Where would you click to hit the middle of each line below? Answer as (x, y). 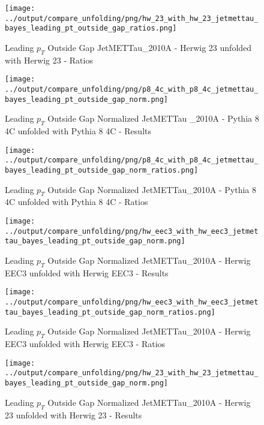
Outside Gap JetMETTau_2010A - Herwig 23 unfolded (150, 47)
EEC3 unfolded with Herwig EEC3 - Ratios (85, 344)
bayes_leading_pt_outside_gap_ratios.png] (91, 28)
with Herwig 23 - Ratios (49, 60)
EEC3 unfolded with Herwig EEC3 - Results (87, 272)
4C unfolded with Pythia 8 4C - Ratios (76, 202)
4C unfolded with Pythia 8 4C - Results (78, 131)
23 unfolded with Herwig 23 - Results (73, 415)
